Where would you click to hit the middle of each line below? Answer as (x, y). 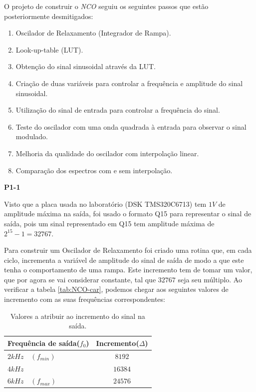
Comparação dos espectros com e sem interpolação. (94, 170)
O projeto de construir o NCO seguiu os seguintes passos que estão (106, 6)
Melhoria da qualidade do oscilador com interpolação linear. (107, 153)
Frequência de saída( (44, 343)
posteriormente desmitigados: (49, 16)
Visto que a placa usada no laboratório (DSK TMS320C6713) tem (105, 204)
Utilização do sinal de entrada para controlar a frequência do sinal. (118, 110)
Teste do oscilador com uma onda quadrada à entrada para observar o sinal (131, 126)
